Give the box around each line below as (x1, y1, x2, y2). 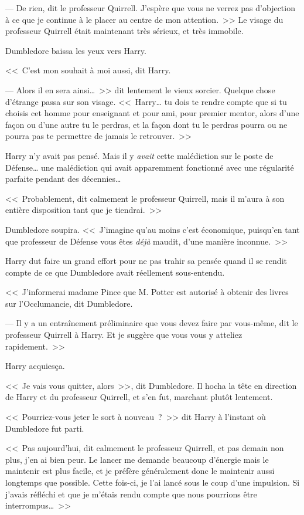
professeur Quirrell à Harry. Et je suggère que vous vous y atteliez (5, 328, 242, 341)
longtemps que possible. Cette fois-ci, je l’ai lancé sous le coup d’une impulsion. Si (5, 476, 300, 488)
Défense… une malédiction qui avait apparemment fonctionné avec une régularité (5, 161, 294, 173)
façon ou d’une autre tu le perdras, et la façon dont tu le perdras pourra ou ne (5, 118, 288, 130)
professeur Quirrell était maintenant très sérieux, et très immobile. (5, 25, 244, 37)
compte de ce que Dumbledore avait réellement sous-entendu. (5, 266, 225, 278)
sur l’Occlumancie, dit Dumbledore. (5, 297, 133, 309)
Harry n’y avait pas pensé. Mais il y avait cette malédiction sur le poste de (5, 149, 274, 161)
